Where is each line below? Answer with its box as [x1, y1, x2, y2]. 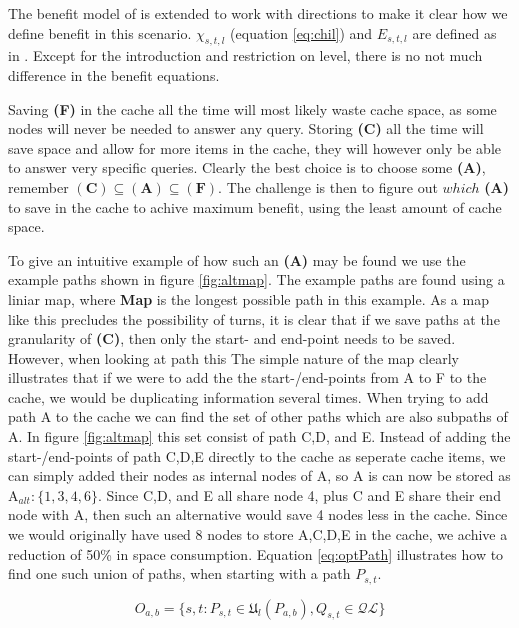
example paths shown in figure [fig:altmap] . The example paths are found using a [8, 269, 505, 290]
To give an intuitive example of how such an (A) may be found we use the [8, 249, 466, 270]
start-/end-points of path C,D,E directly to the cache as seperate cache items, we [8, 445, 506, 466]
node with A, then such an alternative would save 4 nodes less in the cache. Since [8, 504, 508, 525]
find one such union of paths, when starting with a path [8, 563, 351, 584]
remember [8, 176, 69, 197]
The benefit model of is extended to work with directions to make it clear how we [8, 3, 508, 23]
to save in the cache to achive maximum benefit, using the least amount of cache [8, 196, 502, 217]
